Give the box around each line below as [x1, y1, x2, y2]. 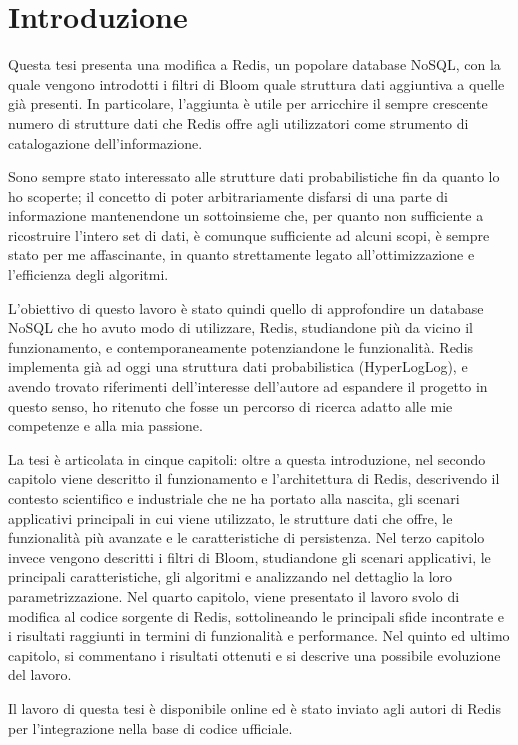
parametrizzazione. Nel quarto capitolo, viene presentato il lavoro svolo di [8, 585, 460, 606]
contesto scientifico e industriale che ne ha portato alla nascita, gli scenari [8, 488, 460, 508]
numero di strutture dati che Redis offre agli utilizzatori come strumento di [8, 112, 469, 133]
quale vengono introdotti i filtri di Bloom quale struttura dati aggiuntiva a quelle [8, 73, 505, 94]
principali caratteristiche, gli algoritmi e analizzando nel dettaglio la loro [8, 566, 453, 587]
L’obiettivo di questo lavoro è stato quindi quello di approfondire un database [8, 297, 484, 318]
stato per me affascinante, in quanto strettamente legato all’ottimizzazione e [8, 244, 475, 265]
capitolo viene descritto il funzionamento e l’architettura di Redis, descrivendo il [8, 468, 500, 489]
